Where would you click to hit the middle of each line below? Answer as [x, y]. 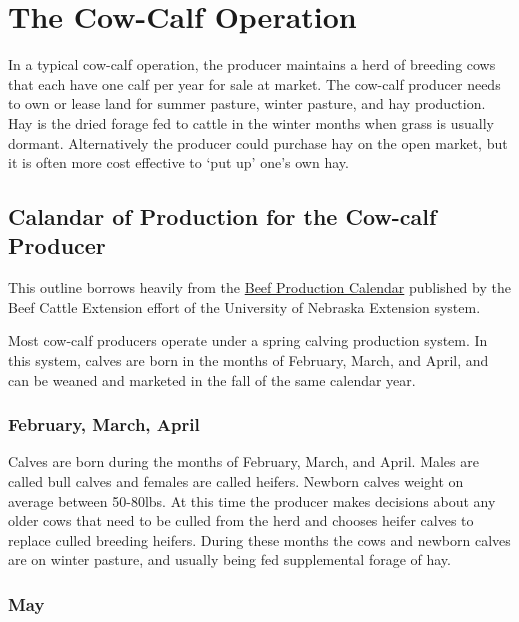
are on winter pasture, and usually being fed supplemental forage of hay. [229, 559]
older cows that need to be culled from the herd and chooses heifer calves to [241, 520]
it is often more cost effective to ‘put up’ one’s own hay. [178, 162]
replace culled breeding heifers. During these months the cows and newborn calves [259, 539]
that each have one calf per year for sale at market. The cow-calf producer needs [254, 83]
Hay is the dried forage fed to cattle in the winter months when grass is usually [251, 122]
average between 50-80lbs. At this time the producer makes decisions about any [252, 500]
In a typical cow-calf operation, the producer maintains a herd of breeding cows [252, 64]
